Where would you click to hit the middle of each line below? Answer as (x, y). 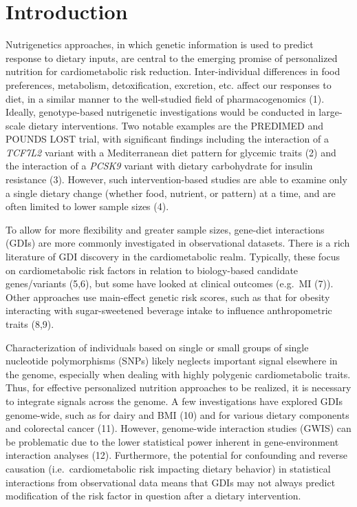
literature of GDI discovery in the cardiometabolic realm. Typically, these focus (173, 257)
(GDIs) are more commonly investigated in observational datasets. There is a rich (178, 243)
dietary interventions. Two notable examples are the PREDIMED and (176, 125)
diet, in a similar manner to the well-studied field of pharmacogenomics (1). (165, 98)
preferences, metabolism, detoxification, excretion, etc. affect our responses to (169, 84)
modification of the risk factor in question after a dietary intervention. (153, 496)
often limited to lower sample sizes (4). (87, 206)
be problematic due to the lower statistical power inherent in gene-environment (172, 441)
